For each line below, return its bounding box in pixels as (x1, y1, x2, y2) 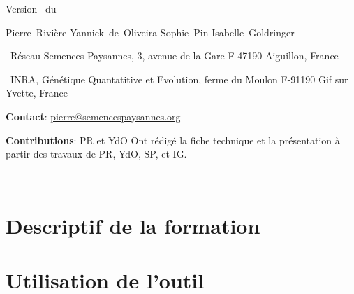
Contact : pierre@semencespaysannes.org (6, 108, 181, 123)
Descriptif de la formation (6, 211, 260, 239)
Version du (6, 1, 57, 15)
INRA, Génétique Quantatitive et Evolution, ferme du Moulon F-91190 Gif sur (10, 71, 348, 86)
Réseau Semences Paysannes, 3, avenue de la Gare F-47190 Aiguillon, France (10, 48, 339, 63)
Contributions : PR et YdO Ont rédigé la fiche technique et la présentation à (6, 132, 340, 147)
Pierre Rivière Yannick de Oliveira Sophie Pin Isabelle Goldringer (6, 24, 295, 39)
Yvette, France (6, 85, 68, 100)
